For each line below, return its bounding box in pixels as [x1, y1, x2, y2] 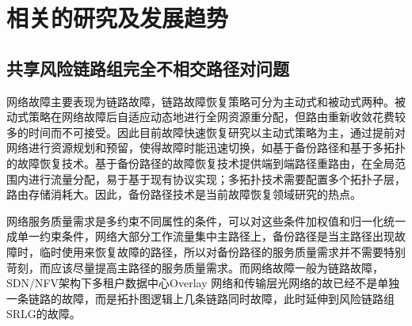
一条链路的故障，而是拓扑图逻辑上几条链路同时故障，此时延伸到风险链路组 [6, 290, 395, 306]
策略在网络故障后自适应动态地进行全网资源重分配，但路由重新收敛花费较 [28, 108, 406, 125]
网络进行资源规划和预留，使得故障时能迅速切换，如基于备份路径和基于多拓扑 [6, 139, 406, 156]
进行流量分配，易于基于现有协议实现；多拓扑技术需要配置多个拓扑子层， [28, 170, 406, 187]
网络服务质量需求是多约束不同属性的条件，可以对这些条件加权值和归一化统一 [6, 212, 406, 229]
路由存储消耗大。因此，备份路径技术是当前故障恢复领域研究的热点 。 [6, 186, 361, 203]
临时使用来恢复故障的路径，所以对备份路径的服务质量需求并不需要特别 [39, 243, 406, 260]
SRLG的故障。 [6, 305, 81, 322]
